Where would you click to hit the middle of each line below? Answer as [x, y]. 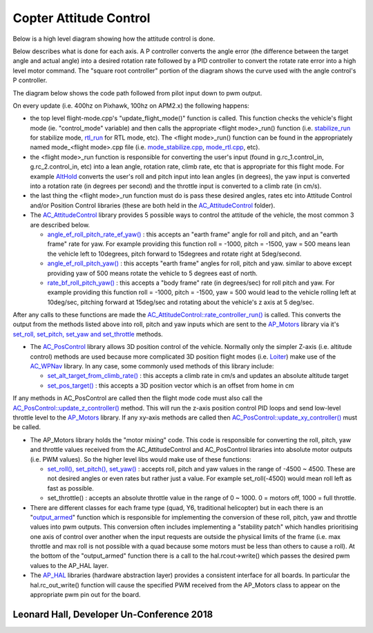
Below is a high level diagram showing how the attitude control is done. [114, 39]
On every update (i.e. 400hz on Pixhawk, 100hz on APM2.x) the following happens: [131, 105]
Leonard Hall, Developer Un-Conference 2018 [113, 614]
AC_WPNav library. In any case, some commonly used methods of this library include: [152, 366]
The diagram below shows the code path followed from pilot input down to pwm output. [137, 93]
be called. [27, 427]
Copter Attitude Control [82, 18]
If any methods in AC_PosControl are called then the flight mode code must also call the [137, 398]
